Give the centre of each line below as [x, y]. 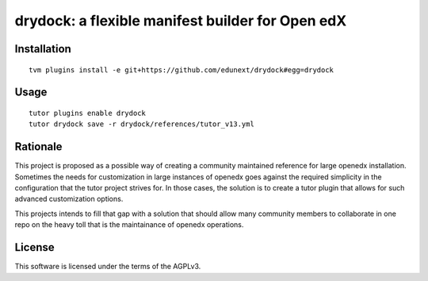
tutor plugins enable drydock [88, 113]
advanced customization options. [69, 199]
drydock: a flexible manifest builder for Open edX [181, 21]
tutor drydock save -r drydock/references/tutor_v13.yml [142, 124]
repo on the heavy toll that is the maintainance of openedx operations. [129, 225]
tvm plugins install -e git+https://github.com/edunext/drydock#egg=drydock [182, 70]
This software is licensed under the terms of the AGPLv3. [108, 267]
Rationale [38, 147]
